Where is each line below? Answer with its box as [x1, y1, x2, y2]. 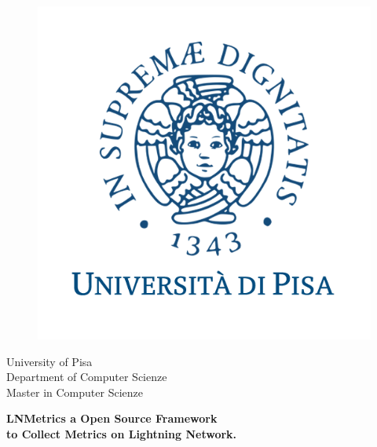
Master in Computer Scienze [6, 383, 143, 400]
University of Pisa [6, 353, 93, 369]
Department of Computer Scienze [6, 368, 167, 385]
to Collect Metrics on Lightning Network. [6, 425, 237, 442]
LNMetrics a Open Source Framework [6, 410, 218, 427]
